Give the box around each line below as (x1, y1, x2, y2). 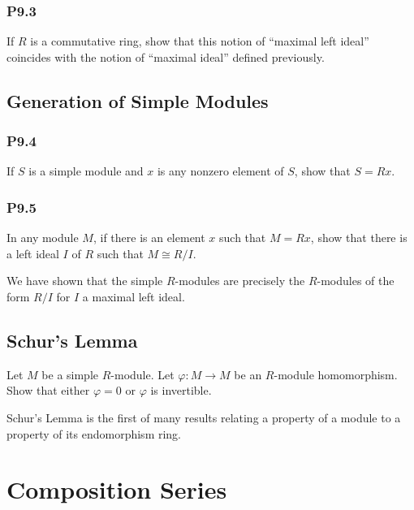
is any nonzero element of (157, 162, 284, 179)
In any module (6, 229, 79, 246)
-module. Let (110, 365, 175, 382)
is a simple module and (28, 162, 144, 179)
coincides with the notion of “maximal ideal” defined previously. (6, 48, 325, 65)
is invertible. (150, 382, 212, 399)
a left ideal (6, 244, 59, 261)
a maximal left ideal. (82, 288, 185, 305)
